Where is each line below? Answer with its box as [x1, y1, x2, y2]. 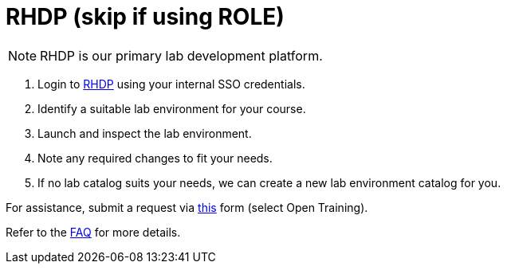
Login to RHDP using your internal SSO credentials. [37, 76, 305, 91]
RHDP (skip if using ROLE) [6, 3, 285, 30]
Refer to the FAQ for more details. [6, 225, 181, 239]
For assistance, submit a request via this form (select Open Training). [6, 200, 368, 214]
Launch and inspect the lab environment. [37, 126, 252, 140]
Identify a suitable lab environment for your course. [37, 101, 306, 115]
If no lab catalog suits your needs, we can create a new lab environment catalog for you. [37, 175, 501, 190]
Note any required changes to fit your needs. [37, 151, 273, 165]
